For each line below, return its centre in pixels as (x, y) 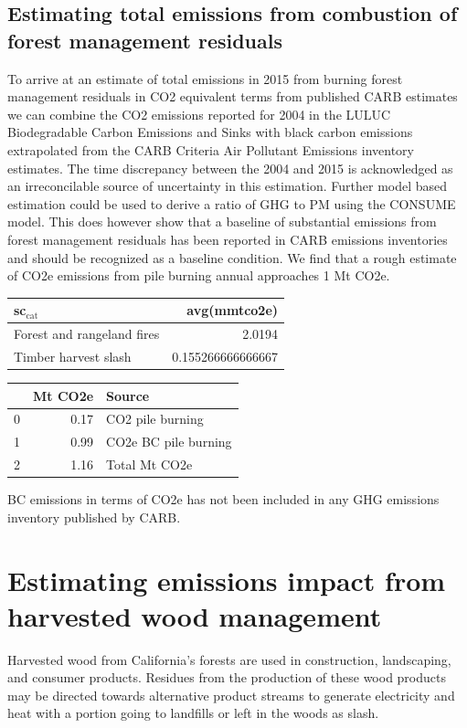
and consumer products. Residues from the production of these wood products (227, 677)
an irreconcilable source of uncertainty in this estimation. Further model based (228, 186)
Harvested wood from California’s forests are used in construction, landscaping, (229, 659)
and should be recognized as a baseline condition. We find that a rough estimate (232, 257)
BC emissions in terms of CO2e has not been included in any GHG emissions (223, 499)
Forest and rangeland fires (87, 334)
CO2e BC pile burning (169, 442)
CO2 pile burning (155, 419)
